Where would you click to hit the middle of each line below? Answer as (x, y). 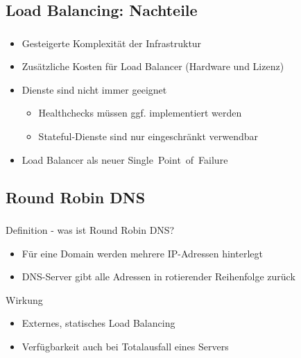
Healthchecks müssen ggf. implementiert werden (140, 113)
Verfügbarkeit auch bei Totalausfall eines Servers (125, 346)
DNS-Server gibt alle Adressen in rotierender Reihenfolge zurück (158, 276)
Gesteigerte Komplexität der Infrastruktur (112, 43)
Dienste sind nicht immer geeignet (94, 89)
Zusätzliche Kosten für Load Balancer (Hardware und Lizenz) (153, 66)
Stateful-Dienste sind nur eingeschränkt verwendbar (148, 136)
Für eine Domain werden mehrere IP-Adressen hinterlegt (142, 253)
